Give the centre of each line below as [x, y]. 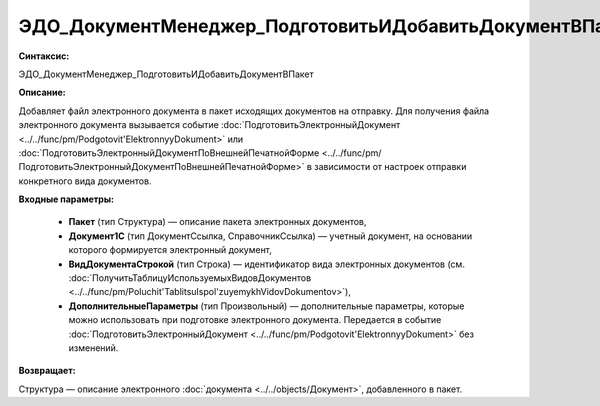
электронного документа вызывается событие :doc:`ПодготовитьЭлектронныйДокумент [209, 125]
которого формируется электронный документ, [170, 250]
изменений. [93, 347]
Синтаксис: [44, 56]
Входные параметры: [66, 199]
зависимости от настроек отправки [390, 167]
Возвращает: [47, 371]
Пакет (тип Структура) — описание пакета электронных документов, [217, 222]
